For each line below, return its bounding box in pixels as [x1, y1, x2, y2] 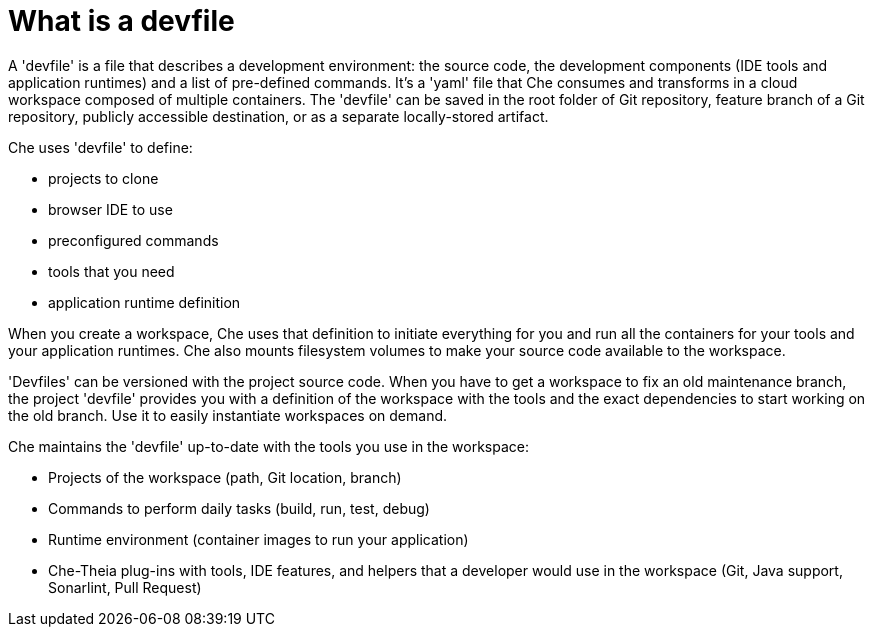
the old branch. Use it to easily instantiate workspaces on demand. [8, 406, 448, 424]
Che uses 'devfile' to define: [8, 138, 193, 156]
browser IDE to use [48, 200, 173, 218]
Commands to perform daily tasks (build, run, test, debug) [48, 499, 430, 517]
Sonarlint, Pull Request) [48, 578, 202, 596]
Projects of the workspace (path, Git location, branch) [48, 468, 402, 486]
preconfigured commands [48, 231, 219, 249]
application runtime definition [48, 293, 241, 311]
